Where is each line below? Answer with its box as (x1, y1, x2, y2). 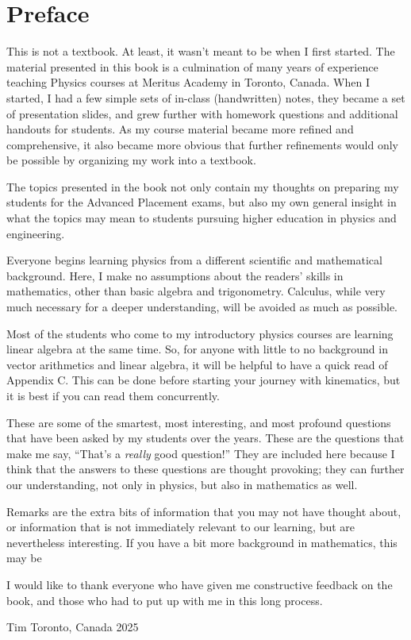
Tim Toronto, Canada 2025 (6, 619, 139, 635)
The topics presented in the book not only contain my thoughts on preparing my (6, 178, 399, 195)
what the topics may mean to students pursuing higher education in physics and (6, 210, 397, 226)
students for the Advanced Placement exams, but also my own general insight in (6, 194, 397, 210)
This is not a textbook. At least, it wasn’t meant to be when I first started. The (6, 43, 395, 60)
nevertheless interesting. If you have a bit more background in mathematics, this (6, 534, 398, 550)
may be (6, 549, 42, 566)
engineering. (6, 225, 65, 241)
